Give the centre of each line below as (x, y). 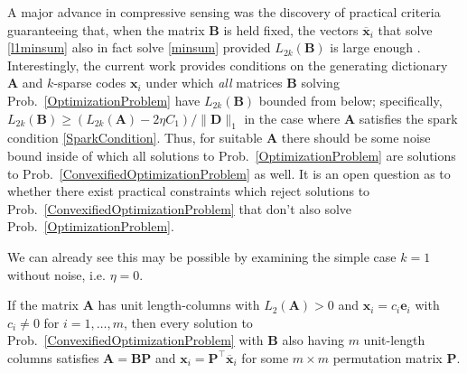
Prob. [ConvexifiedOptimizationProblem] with (135, 340)
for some (265, 357)
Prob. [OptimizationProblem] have (104, 100)
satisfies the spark (408, 118)
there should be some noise (356, 138)
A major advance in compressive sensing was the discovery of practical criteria (224, 12)
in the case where (292, 118)
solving (320, 83)
